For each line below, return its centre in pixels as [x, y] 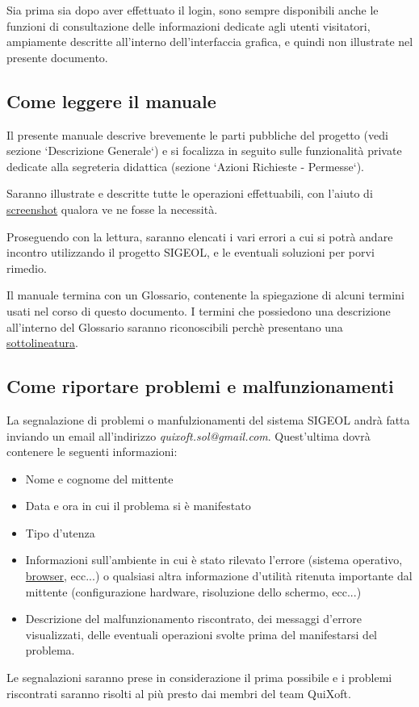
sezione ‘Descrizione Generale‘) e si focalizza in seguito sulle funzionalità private [204, 151]
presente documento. [57, 57]
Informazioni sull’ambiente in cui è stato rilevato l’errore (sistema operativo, [214, 560]
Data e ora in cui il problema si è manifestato [138, 506]
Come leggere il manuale [111, 100]
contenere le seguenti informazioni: [92, 452]
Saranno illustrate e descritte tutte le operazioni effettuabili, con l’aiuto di [190, 193]
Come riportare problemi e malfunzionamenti [200, 386]
